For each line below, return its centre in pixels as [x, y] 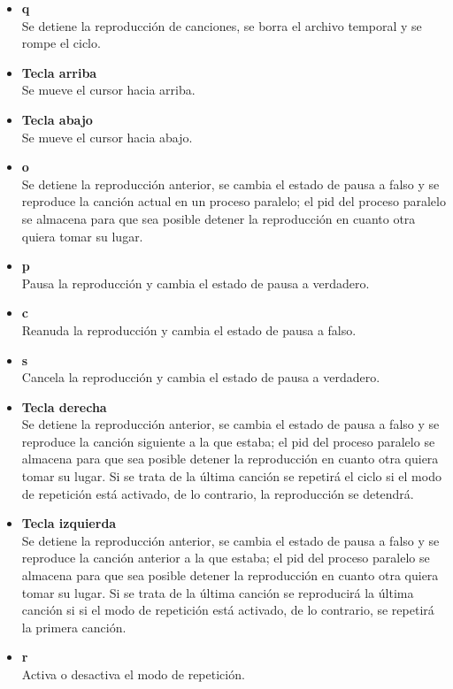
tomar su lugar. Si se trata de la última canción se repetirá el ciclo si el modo [231, 476]
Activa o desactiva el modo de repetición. [133, 674]
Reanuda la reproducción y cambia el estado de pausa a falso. [189, 329]
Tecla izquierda [69, 523]
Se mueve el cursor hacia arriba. [108, 90]
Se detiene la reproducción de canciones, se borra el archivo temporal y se [222, 25]
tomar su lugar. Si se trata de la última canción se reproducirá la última [218, 592]
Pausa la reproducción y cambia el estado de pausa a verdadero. [196, 283]
